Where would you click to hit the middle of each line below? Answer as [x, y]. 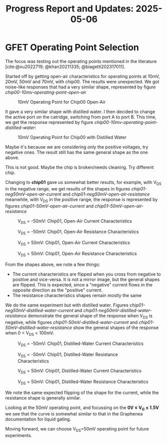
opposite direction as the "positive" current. [57, 290]
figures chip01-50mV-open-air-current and [49, 206]
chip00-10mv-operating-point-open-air [46, 92]
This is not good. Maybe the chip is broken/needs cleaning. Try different [79, 167]
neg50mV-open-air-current [33, 194]
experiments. [19, 435]
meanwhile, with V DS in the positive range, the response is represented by [81, 200]
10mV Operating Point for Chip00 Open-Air [62, 102]
